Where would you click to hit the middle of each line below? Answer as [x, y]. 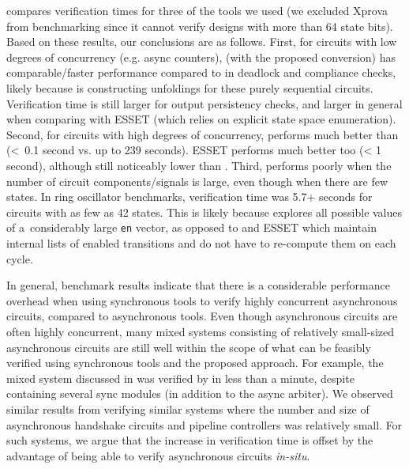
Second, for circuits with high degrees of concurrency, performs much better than [203, 134]
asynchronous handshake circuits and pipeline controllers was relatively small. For [204, 424]
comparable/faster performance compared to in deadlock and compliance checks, [201, 72]
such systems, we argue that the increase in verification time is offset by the [190, 440]
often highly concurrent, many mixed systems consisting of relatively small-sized [201, 331]
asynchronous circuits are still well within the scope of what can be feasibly [189, 347]
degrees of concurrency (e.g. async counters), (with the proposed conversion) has [201, 57]
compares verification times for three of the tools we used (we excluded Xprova [197, 10]
